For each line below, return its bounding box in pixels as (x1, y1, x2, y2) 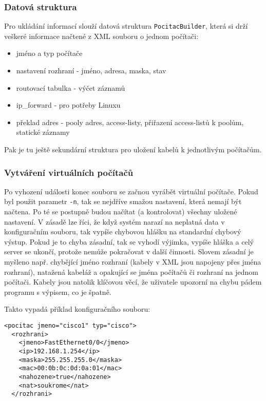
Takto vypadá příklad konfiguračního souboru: (4, 304, 150, 314)
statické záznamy (16, 127, 70, 137)
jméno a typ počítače (16, 48, 83, 58)
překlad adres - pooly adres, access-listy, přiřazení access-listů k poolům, (16, 116, 244, 127)
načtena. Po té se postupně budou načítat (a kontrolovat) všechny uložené (4, 206, 237, 217)
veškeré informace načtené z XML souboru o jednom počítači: (4, 30, 199, 41)
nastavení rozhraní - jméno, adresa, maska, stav (16, 65, 166, 76)
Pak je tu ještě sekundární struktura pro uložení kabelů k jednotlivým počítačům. (4, 144, 262, 155)
